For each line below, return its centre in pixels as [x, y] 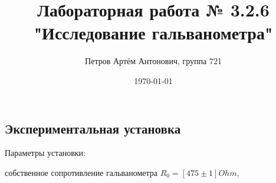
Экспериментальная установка [93, 128]
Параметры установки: [45, 153]
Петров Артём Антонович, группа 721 [153, 61]
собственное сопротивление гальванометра [81, 172]
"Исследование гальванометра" [153, 33]
